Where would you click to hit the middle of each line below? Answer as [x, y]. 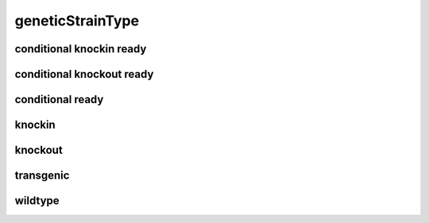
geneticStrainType [77, 21]
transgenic [42, 176]
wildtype [37, 201]
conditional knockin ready [81, 49]
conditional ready [59, 100]
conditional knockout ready [84, 74]
